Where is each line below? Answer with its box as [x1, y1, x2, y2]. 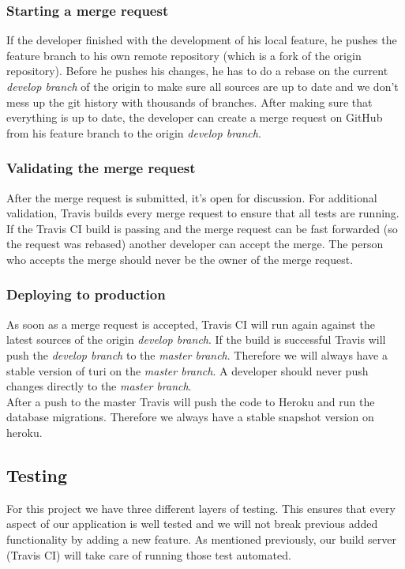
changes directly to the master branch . [6, 378, 192, 394]
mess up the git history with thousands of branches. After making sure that [6, 93, 373, 110]
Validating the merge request [6, 158, 196, 178]
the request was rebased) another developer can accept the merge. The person [6, 236, 384, 252]
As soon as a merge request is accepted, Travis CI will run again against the [6, 315, 375, 332]
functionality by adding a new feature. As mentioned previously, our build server [6, 530, 396, 547]
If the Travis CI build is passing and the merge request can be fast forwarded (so [6, 220, 398, 236]
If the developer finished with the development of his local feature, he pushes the [6, 32, 397, 48]
